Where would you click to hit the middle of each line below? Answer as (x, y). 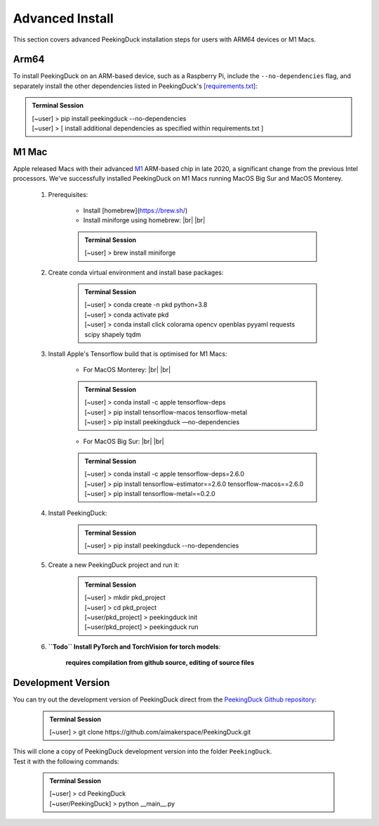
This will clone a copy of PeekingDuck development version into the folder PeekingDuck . (142, 751)
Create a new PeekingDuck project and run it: (114, 565)
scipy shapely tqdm (113, 334)
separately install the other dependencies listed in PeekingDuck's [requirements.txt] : (135, 86)
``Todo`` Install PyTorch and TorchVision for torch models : (134, 647)
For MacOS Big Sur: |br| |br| (124, 441)
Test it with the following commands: (66, 761)
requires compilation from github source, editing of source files (160, 663)
